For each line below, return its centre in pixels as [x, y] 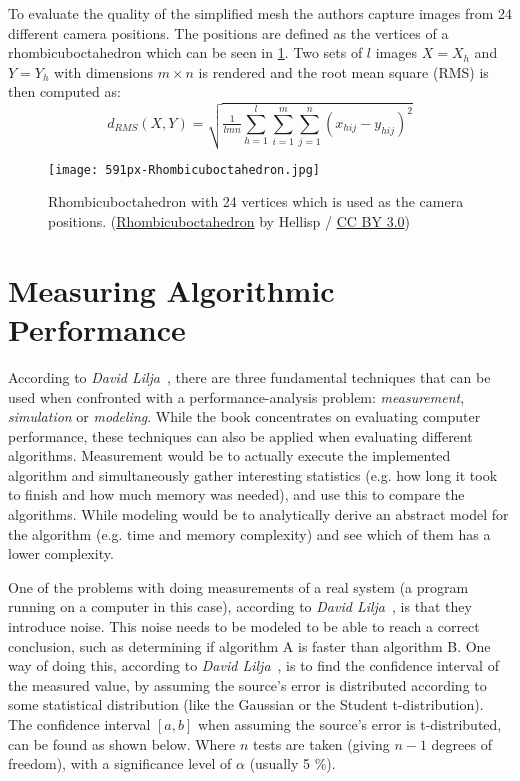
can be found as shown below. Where [122, 743]
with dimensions [103, 71]
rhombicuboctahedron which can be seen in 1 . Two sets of [185, 52]
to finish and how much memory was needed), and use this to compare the [236, 494]
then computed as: [64, 91]
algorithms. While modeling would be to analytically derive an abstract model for [258, 514]
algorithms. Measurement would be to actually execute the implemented [229, 455]
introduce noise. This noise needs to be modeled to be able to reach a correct [244, 626]
